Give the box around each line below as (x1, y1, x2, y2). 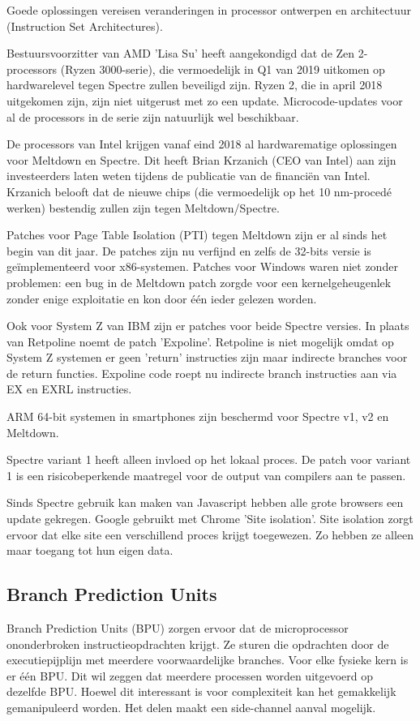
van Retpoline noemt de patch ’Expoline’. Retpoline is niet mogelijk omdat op (6, 333, 394, 350)
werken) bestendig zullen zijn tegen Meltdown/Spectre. (6, 199, 280, 216)
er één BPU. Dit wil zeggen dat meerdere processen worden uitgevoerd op (6, 667, 374, 684)
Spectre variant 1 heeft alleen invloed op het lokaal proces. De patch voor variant (6, 451, 411, 468)
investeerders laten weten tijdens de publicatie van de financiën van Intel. (6, 167, 371, 184)
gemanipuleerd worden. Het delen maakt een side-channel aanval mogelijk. (6, 698, 376, 715)
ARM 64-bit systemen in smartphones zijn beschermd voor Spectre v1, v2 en (6, 408, 389, 425)
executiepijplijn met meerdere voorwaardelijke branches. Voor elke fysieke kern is (6, 651, 409, 668)
